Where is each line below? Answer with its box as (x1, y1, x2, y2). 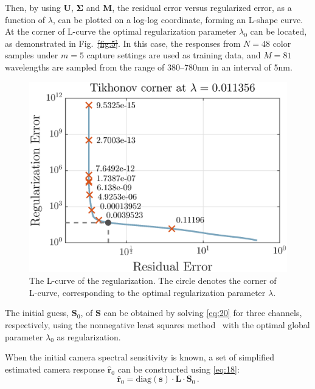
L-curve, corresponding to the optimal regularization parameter (29, 286, 266, 298)
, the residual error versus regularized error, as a (112, 1, 292, 13)
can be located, (250, 25, 307, 38)
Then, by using (5, 1, 61, 13)
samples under (5, 49, 58, 61)
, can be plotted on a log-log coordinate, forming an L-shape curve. (52, 13, 303, 26)
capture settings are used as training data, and (86, 49, 261, 61)
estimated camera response (5, 362, 105, 375)
